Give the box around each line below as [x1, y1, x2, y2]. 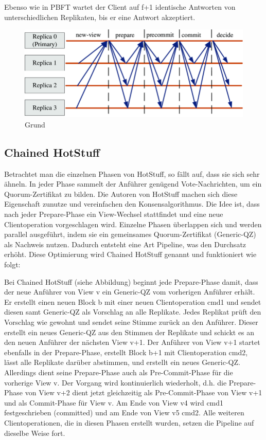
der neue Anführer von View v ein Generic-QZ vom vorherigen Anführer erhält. [4, 286, 255, 297]
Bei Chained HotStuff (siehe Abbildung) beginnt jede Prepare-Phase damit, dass [4, 276, 258, 287]
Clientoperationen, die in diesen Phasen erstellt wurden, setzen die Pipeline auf [4, 417, 254, 428]
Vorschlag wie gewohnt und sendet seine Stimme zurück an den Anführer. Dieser [4, 316, 258, 327]
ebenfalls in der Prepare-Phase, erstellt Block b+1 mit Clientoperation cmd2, [4, 346, 248, 357]
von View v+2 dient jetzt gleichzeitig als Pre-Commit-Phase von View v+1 [25, 387, 262, 398]
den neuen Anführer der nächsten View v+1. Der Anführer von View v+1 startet [4, 337, 260, 347]
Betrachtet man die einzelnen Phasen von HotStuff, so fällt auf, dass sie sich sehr [4, 168, 260, 179]
